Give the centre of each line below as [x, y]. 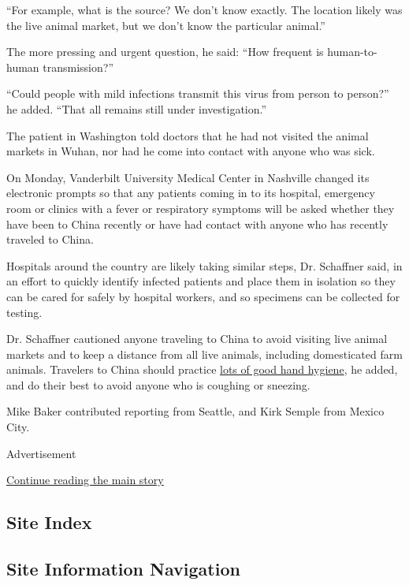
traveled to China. [50, 239]
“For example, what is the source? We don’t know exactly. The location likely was [204, 9]
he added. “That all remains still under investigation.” [137, 108]
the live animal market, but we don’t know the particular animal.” [166, 25]
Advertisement [41, 453]
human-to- [352, 52]
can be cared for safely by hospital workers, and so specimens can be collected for [203, 296]
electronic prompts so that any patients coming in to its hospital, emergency [191, 193]
